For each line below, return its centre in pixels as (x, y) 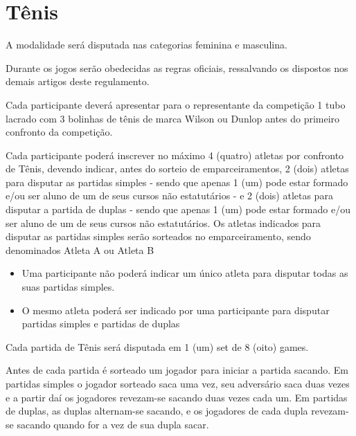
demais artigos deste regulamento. (78, 81)
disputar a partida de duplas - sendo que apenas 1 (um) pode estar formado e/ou (178, 209)
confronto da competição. (59, 132)
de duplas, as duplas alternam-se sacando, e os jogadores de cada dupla (157, 411)
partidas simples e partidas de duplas (101, 324)
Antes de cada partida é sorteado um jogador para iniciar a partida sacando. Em (177, 370)
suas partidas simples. (68, 287)
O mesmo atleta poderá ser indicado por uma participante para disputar (176, 310)
